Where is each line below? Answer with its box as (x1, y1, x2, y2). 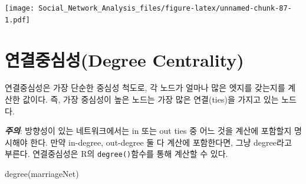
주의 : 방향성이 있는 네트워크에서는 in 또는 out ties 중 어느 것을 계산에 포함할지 (5, 124, 292, 137)
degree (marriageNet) (5, 167, 79, 180)
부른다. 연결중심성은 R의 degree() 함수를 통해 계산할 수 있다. (5, 147, 228, 160)
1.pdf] (5, 15, 30, 24)
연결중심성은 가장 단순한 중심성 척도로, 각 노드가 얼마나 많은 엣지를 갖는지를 (5, 81, 285, 94)
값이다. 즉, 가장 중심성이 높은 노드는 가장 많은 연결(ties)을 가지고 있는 (22, 93, 279, 106)
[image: (5, 4, 35, 12)
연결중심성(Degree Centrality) (5, 47, 244, 71)
